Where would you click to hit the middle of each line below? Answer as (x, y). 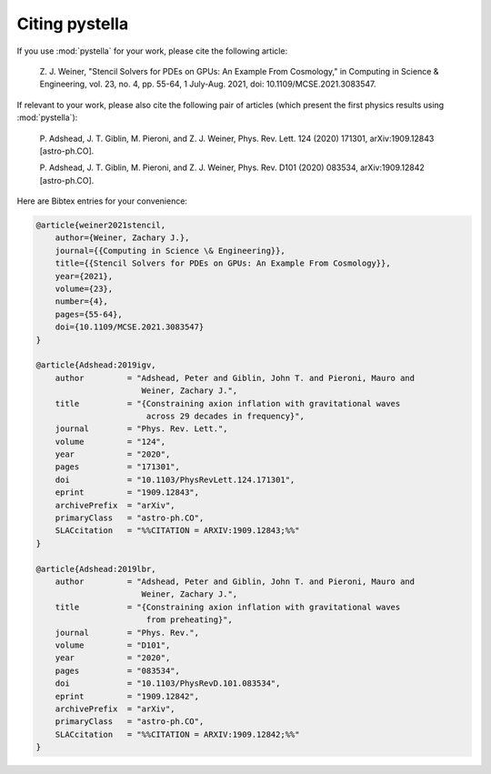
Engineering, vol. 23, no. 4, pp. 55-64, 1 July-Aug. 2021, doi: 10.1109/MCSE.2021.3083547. (208, 84)
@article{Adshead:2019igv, (96, 365)
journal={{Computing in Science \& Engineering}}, (170, 251)
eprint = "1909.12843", (127, 493)
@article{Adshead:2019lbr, (96, 569)
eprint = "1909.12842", (127, 696)
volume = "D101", (113, 645)
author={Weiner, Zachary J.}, (122, 238)
